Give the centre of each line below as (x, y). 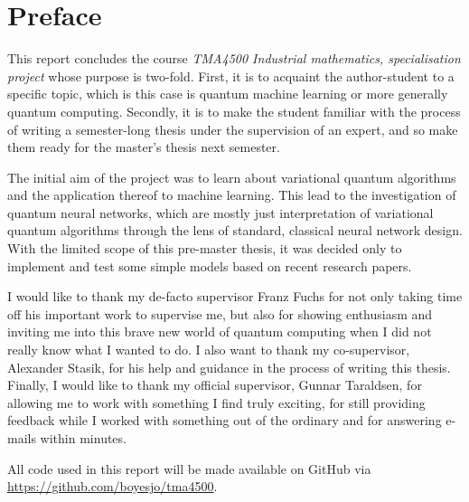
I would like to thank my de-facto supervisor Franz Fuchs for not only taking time (235, 296)
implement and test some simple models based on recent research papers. (210, 265)
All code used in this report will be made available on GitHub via (189, 468)
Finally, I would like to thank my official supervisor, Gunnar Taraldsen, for (215, 385)
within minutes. (83, 438)
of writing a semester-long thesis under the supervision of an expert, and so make (233, 129)
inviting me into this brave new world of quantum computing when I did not (220, 332)
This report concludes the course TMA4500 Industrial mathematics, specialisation (234, 58)
